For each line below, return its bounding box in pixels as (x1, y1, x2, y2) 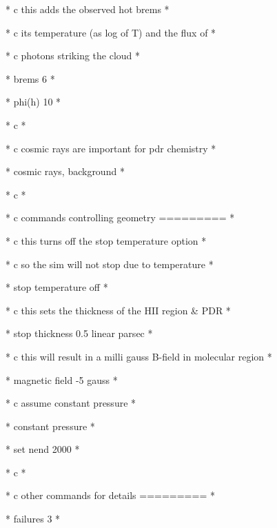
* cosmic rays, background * (6, 164, 125, 179)
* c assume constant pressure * (6, 396, 136, 410)
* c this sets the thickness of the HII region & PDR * (6, 303, 231, 317)
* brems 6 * (6, 71, 55, 85)
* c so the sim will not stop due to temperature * (6, 256, 214, 271)
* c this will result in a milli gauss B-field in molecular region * (6, 349, 272, 363)
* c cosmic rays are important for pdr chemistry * (6, 141, 216, 155)
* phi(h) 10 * (6, 94, 61, 109)
